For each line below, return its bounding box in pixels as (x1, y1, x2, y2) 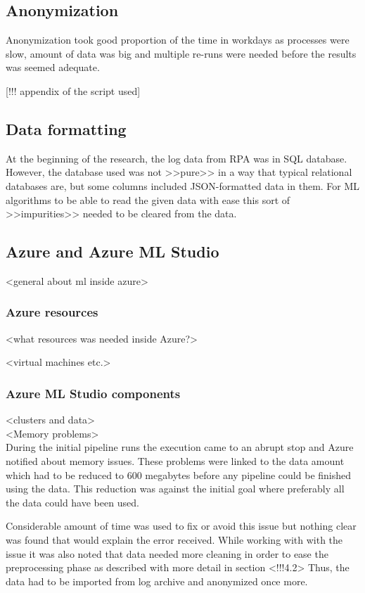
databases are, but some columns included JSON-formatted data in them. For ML (6, 178, 360, 193)
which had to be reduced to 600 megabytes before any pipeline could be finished (6, 467, 352, 482)
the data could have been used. (6, 495, 139, 509)
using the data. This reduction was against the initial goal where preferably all (6, 481, 345, 496)
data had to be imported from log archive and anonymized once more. (6, 573, 308, 588)
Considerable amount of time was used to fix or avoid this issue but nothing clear (6, 518, 357, 533)
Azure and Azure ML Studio (6, 241, 219, 262)
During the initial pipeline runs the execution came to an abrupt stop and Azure (6, 440, 354, 454)
